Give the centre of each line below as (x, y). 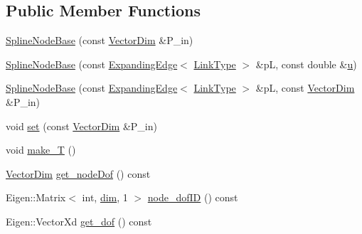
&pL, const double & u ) (306, 64)
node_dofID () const (193, 197)
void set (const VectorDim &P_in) (81, 126)
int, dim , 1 (105, 197)
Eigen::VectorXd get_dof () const (79, 221)
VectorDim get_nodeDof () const (78, 173)
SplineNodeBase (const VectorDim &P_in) (100, 40)
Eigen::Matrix (36, 197)
